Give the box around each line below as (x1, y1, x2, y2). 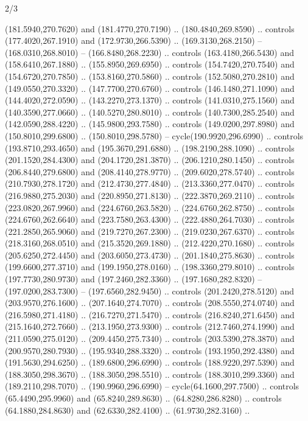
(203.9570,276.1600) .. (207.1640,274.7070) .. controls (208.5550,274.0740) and (5, 296, 295, 309)
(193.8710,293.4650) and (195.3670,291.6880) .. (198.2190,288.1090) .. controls (5, 141, 295, 154)
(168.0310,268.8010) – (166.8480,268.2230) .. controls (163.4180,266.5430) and (5, 46, 294, 58)
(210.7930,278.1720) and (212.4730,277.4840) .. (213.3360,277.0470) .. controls (5, 177, 295, 190)
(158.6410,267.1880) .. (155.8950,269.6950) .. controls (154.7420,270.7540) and (5, 58, 295, 71)
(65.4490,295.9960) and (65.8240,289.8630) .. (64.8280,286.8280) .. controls (5, 392, 282, 404)
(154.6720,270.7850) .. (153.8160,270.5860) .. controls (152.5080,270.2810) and (5, 69, 295, 82)
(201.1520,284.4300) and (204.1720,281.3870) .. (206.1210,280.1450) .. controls (5, 153, 295, 166)
